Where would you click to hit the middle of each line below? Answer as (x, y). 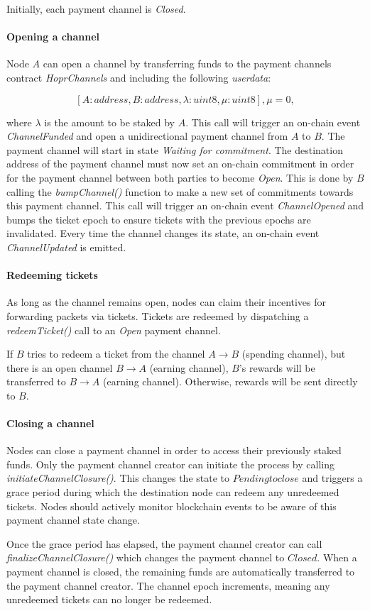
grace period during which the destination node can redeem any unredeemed (173, 492)
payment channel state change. (73, 520)
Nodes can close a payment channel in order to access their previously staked (174, 450)
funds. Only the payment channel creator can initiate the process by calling (170, 464)
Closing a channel (50, 423)
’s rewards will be (277, 367)
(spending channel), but (294, 354)
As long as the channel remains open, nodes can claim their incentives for (167, 302)
